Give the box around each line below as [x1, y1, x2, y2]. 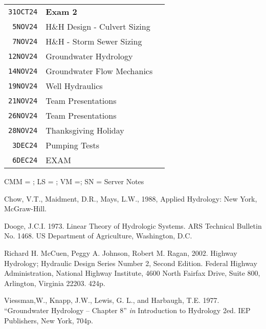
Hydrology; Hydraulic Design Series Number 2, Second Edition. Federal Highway [4, 257, 257, 268]
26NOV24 [8, 111, 38, 120]
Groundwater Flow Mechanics [46, 65, 153, 77]
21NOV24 [8, 96, 38, 105]
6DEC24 [12, 156, 38, 164]
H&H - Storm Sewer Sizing [46, 35, 142, 47]
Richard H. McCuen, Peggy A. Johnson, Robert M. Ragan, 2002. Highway [4, 247, 237, 258]
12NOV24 [8, 52, 38, 60]
